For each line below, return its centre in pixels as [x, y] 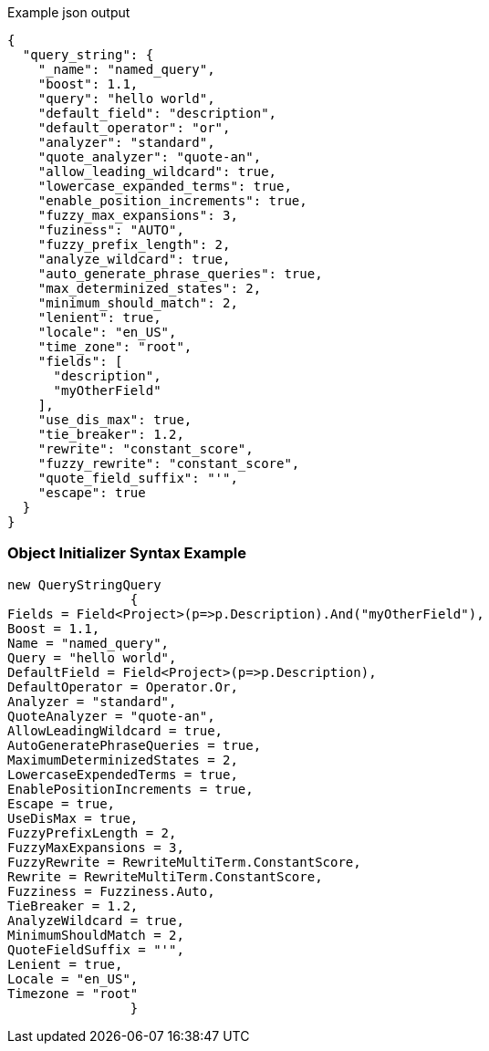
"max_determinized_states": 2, [150, 288]
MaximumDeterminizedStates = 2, [123, 760]
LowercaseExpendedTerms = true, [123, 774]
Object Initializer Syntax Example [127, 553]
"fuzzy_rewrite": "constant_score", [169, 463]
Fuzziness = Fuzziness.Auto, [111, 891]
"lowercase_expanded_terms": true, [165, 186]
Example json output [69, 12]
